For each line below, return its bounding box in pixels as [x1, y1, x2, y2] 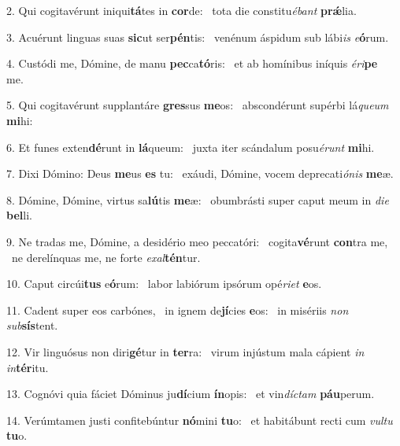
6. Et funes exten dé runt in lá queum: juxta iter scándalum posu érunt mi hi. [6, 138, 375, 155]
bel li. [6, 207, 32, 223]
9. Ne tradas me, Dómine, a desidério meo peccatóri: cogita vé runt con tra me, [6, 233, 388, 249]
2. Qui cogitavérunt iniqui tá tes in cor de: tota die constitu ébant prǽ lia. [6, 2, 357, 18]
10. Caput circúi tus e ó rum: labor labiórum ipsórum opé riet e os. [6, 275, 322, 292]
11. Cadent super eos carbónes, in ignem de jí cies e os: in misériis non [6, 301, 349, 318]
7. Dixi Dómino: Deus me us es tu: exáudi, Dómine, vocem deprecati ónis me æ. [6, 165, 394, 182]
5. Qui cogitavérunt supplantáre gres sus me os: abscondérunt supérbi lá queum [6, 97, 389, 113]
